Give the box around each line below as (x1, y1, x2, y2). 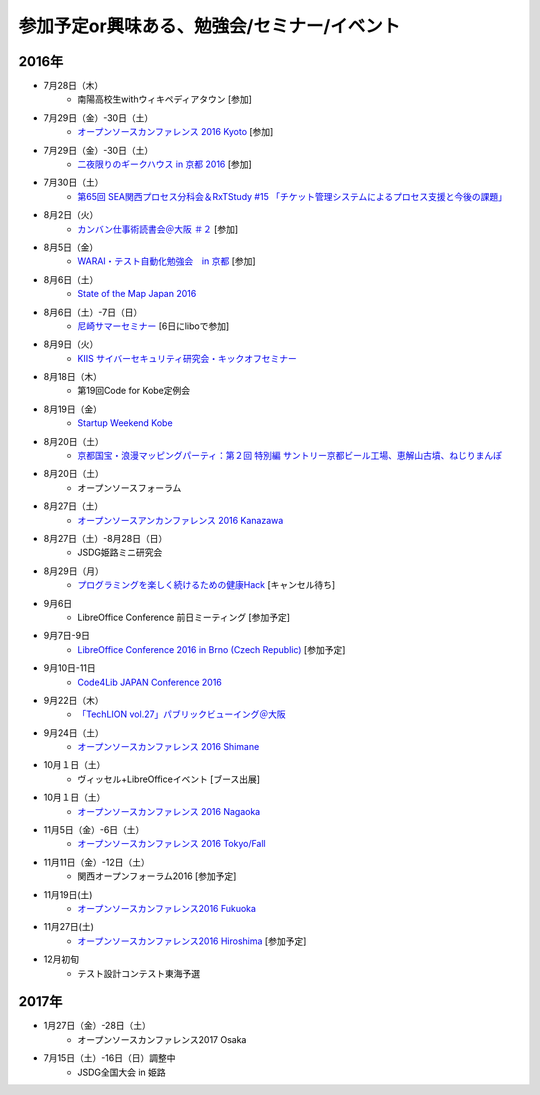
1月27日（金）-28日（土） (43, 1020, 152, 1032)
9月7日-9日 (43, 630, 90, 642)
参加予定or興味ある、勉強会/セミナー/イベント (18, 15, 401, 37)
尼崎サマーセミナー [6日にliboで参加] (77, 320, 230, 332)
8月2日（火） (43, 209, 99, 221)
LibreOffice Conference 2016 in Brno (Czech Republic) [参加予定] (77, 643, 346, 655)
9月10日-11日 (43, 662, 97, 674)
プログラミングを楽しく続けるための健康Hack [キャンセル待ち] (77, 579, 336, 591)
